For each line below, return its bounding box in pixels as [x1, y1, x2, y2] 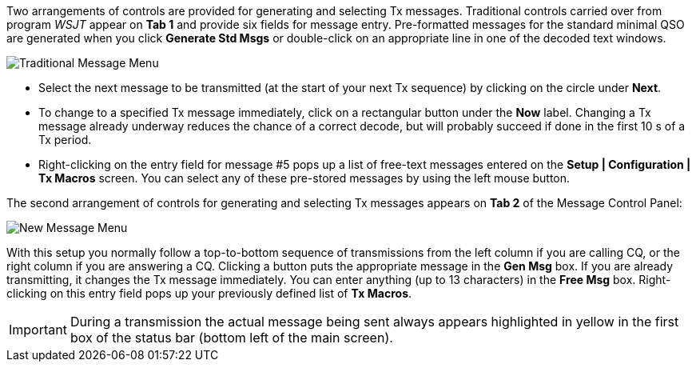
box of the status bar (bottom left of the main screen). [70, 330, 393, 346]
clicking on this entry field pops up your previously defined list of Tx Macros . [6, 286, 412, 300]
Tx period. [38, 133, 92, 146]
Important [9, 322, 67, 338]
